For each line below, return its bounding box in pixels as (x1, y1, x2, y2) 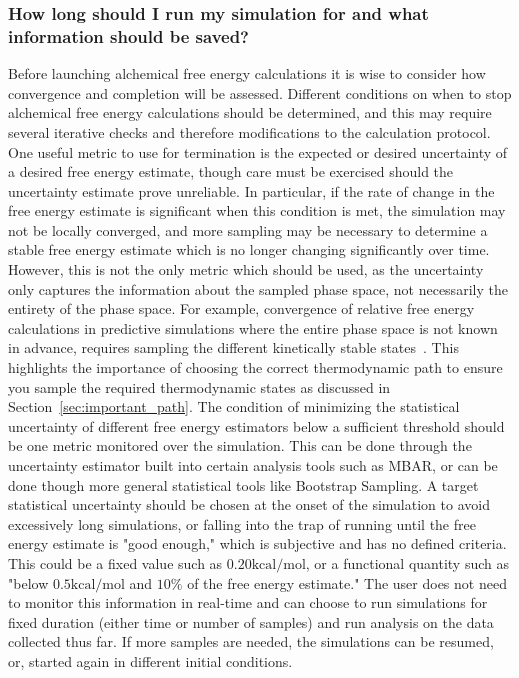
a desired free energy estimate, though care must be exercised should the (8, 161, 454, 182)
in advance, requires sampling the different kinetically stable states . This (8, 337, 459, 358)
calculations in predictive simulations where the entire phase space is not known (8, 317, 498, 338)
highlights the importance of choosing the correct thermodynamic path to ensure (8, 357, 503, 378)
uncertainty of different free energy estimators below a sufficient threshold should (8, 415, 505, 436)
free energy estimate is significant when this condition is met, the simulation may (8, 200, 506, 221)
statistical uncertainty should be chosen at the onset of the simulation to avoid (8, 494, 490, 515)
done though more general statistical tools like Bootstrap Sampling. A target (8, 474, 479, 495)
